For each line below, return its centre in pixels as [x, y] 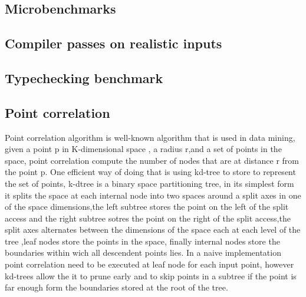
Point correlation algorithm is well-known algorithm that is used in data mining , [150, 137]
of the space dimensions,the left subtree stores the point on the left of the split [147, 207]
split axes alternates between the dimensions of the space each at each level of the [153, 230]
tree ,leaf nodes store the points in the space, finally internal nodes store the [142, 241]
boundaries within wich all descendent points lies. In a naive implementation [143, 253]
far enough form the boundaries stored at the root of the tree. [116, 287]
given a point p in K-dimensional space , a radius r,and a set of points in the [143, 149]
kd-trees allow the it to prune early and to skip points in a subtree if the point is [151, 275]
